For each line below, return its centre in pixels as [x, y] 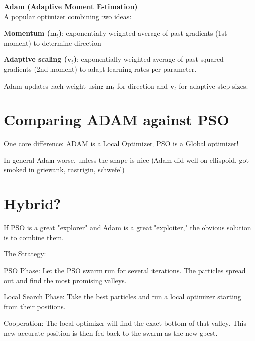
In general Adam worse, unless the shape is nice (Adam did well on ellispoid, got [127, 160]
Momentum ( [27, 33]
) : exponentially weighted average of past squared [149, 59]
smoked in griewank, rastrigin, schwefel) [64, 170]
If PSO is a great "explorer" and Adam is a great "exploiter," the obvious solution [127, 227]
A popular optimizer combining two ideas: [68, 16]
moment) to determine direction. [53, 42]
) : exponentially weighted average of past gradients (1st [143, 33]
